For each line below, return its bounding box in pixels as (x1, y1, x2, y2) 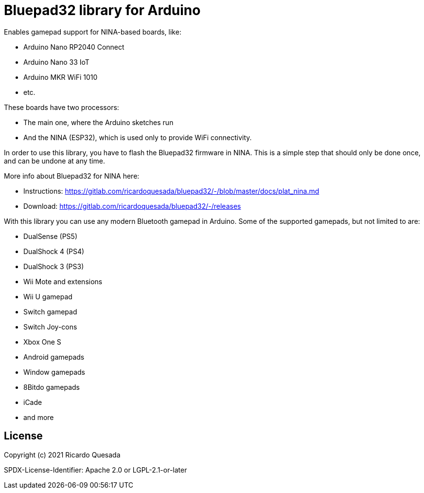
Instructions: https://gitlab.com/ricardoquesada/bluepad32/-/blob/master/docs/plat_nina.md (23, 186, 319, 195)
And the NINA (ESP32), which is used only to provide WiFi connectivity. (23, 133, 252, 142)
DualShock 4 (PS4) (23, 247, 85, 256)
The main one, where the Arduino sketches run (23, 118, 174, 127)
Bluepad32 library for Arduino (4, 2, 201, 18)
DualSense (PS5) (23, 232, 77, 240)
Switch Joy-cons (23, 322, 77, 331)
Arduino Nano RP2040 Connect (23, 42, 124, 51)
